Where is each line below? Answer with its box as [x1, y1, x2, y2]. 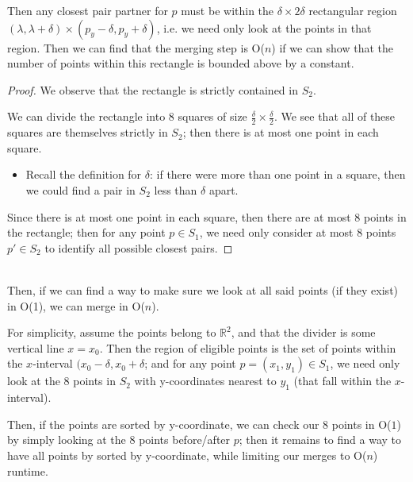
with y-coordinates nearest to [134, 372, 277, 389]
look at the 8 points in [7, 372, 116, 389]
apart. [208, 181, 239, 198]
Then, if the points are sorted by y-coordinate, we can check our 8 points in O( [7, 415, 392, 432]
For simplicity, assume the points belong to [7, 324, 216, 341]
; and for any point [144, 355, 236, 372]
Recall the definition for [25, 166, 142, 183]
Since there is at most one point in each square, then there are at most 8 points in [7, 208, 407, 225]
